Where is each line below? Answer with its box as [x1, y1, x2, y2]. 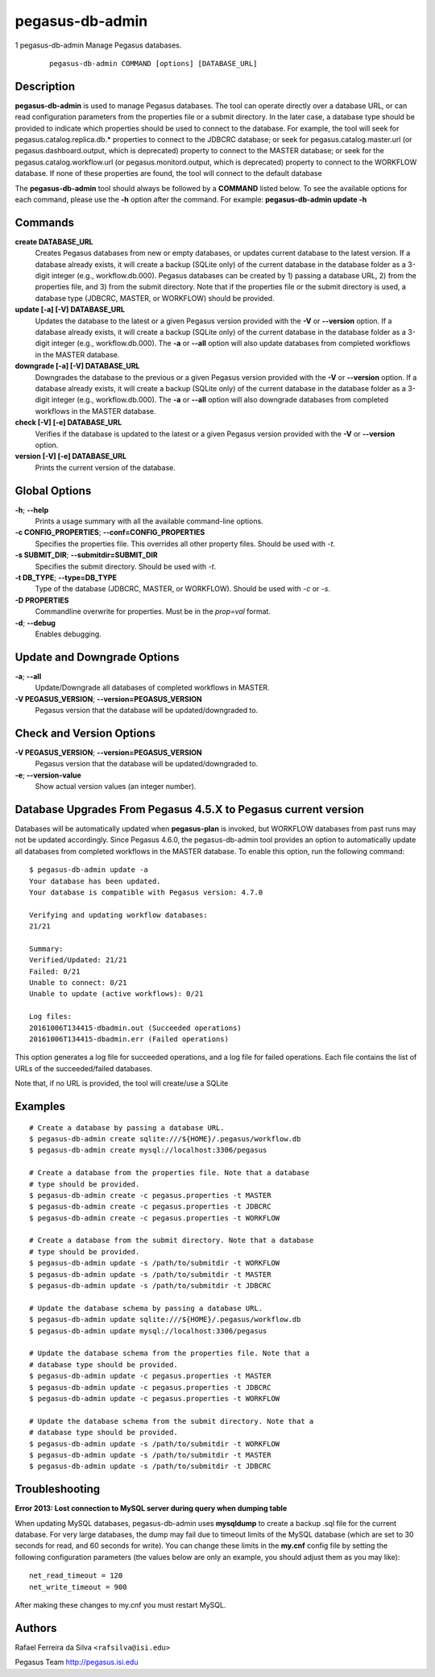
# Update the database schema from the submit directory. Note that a [29, 1416, 314, 1425]
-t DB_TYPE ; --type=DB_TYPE [14, 573, 117, 582]
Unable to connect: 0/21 [29, 978, 127, 987]
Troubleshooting [14, 1483, 101, 1496]
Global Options [14, 484, 92, 498]
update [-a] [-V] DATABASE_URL [14, 305, 125, 315]
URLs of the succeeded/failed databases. [14, 1063, 153, 1073]
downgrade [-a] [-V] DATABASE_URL [14, 361, 140, 371]
